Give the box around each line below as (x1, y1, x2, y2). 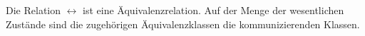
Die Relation (6, 3, 61, 17)
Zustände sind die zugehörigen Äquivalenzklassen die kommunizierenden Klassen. (6, 16, 360, 31)
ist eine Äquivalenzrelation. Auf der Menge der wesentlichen (83, 3, 344, 17)
